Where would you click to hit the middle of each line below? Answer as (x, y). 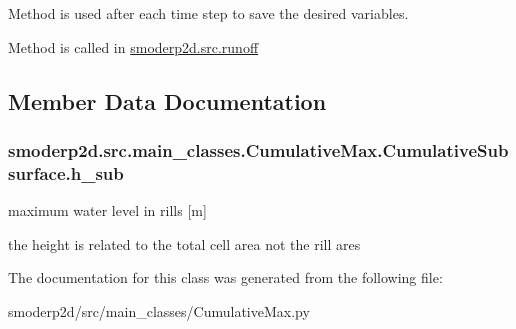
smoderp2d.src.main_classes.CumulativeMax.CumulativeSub (258, 149)
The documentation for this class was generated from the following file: (225, 277)
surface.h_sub (66, 172)
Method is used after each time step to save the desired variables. (208, 13)
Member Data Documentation (167, 100)
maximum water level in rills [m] (107, 210)
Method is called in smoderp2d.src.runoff (133, 46)
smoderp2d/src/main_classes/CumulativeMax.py (159, 310)
